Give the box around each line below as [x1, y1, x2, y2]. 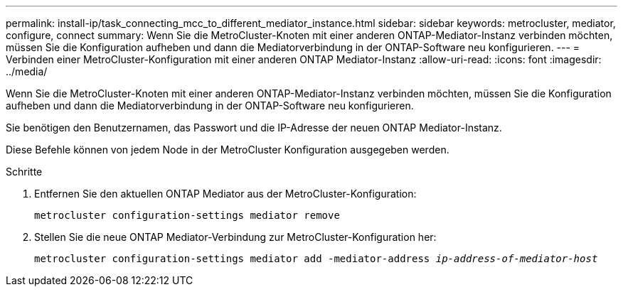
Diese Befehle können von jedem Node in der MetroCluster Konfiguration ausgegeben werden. [6, 144, 449, 156]
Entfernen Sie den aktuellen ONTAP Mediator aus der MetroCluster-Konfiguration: [34, 188, 417, 200]
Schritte [6, 166, 43, 178]
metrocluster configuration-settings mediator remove [34, 210, 340, 221]
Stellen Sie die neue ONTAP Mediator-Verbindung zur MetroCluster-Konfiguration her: [34, 231, 437, 243]
